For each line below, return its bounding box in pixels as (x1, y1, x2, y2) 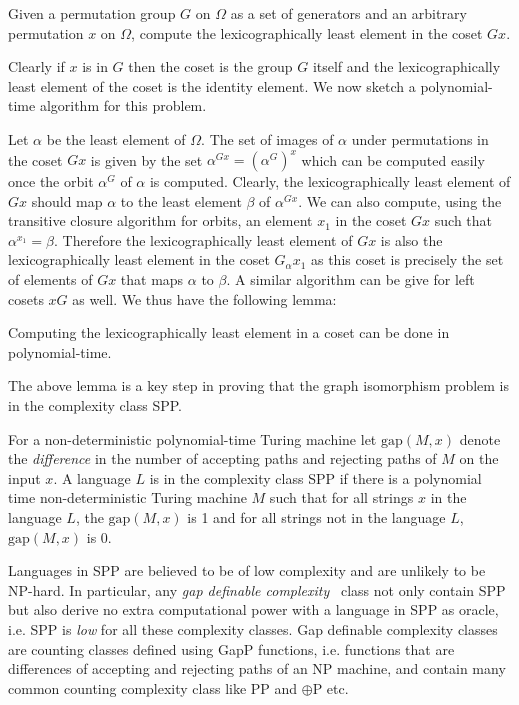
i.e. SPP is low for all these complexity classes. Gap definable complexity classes (8, 618, 498, 639)
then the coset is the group (128, 56, 293, 77)
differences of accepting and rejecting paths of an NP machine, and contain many (8, 658, 506, 679)
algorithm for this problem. (39, 95, 207, 116)
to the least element (120, 190, 242, 211)
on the (459, 448, 499, 469)
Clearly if (8, 56, 65, 77)
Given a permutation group (8, 3, 176, 23)
